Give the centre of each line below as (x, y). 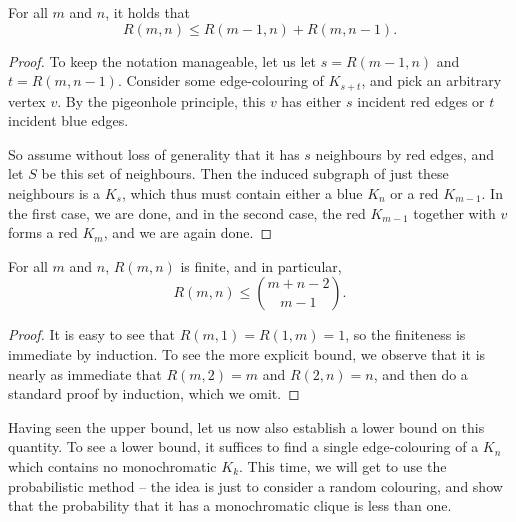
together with (454, 212)
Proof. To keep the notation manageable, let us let (162, 60)
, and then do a (420, 373)
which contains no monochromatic (112, 465)
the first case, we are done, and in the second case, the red (187, 212)
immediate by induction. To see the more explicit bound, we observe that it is (247, 353)
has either (311, 100)
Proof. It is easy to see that (91, 334)
